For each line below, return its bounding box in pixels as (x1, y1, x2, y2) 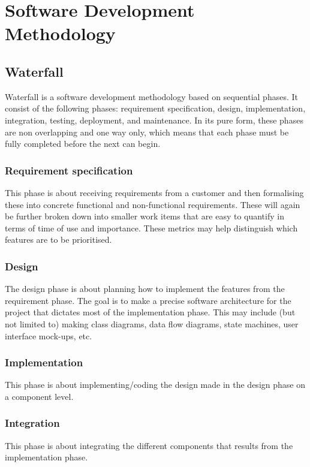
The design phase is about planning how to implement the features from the (5, 282, 285, 295)
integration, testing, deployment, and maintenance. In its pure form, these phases (5, 113, 303, 126)
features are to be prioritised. (5, 233, 112, 246)
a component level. (5, 390, 74, 402)
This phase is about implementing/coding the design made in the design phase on (5, 378, 305, 391)
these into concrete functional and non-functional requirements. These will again (5, 198, 300, 210)
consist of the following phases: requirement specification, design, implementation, (5, 102, 306, 115)
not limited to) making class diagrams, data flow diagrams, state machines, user (5, 317, 299, 330)
